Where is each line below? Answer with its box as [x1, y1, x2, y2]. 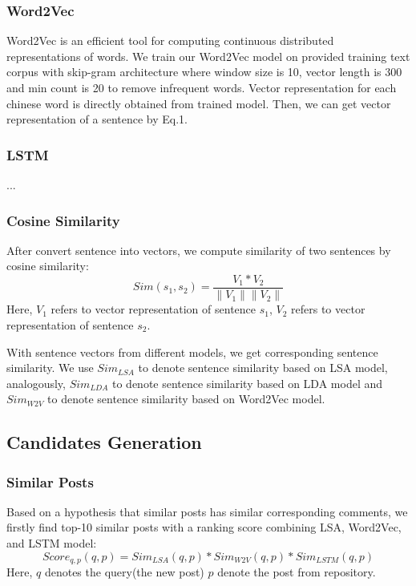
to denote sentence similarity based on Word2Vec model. [47, 390, 325, 407]
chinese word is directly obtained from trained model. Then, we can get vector [6, 95, 391, 111]
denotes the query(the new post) [44, 564, 204, 580]
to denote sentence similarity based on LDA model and [111, 374, 383, 391]
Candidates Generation [6, 430, 202, 455]
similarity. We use [6, 359, 94, 376]
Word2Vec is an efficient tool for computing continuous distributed [6, 32, 334, 49]
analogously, [6, 374, 66, 391]
